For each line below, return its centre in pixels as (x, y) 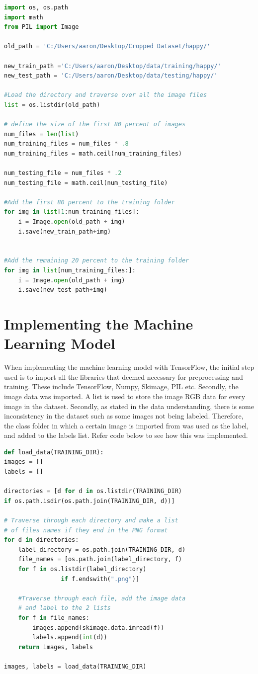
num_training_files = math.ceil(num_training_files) (93, 153)
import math (24, 17)
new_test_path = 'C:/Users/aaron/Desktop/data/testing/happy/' (111, 76)
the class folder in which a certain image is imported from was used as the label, (127, 425)
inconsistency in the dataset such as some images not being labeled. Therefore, (124, 416)
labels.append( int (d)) (70, 637)
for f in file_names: (54, 618)
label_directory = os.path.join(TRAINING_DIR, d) (102, 549)
